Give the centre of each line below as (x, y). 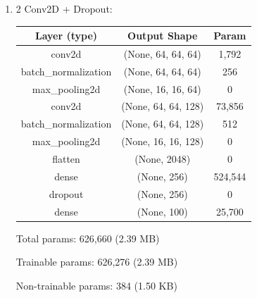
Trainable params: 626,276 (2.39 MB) (97, 262)
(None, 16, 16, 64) (162, 88)
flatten (66, 159)
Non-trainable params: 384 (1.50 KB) (96, 285)
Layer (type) (66, 36)
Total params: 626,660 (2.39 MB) (88, 238)
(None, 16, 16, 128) (163, 141)
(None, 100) (162, 211)
